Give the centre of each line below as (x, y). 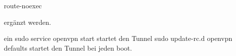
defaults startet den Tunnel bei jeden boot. (68, 47)
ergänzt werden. (27, 22)
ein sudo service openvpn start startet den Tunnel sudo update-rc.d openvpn (118, 38)
